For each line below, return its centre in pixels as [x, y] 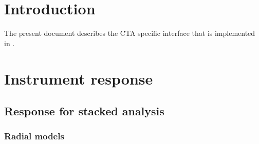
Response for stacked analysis [84, 111]
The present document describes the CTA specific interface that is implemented [130, 33]
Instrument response [79, 78]
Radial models [34, 136]
